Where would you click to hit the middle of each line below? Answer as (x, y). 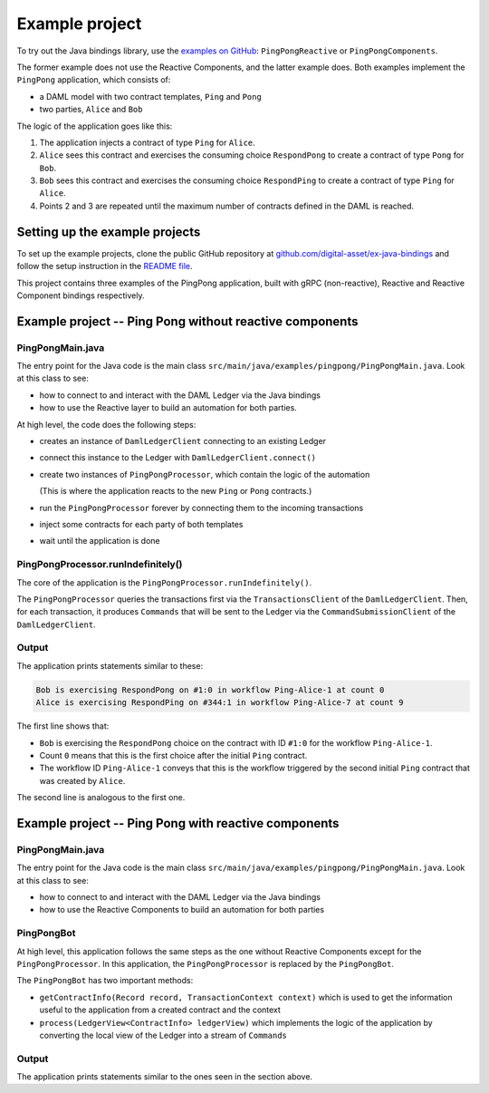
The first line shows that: (63, 726)
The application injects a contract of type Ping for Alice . (147, 142)
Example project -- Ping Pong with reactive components (178, 823)
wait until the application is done (100, 541)
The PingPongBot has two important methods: (105, 981)
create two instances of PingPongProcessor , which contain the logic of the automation (205, 474)
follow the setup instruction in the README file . (105, 266)
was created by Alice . (82, 780)
